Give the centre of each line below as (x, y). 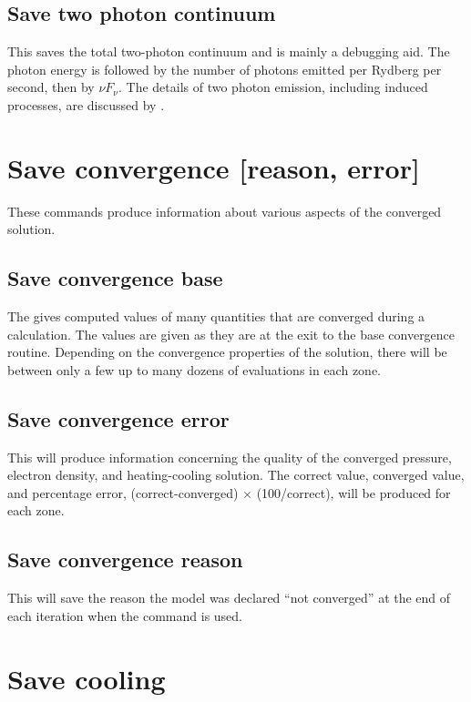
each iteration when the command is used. (125, 615)
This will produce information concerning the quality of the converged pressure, (230, 457)
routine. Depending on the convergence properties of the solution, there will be (227, 352)
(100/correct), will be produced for (353, 492)
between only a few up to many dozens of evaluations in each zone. (195, 369)
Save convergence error (118, 418)
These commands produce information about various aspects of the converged (225, 211)
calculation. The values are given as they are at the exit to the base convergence (231, 334)
